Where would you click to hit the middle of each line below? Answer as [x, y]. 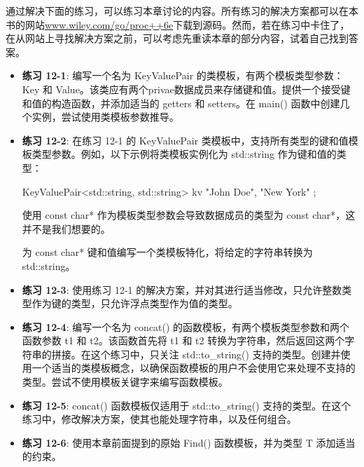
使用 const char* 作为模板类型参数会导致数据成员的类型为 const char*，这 [189, 215]
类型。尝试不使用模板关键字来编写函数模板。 [125, 382]
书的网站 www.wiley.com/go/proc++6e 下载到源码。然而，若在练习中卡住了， [178, 24]
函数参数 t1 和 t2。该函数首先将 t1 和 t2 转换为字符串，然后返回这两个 [183, 340]
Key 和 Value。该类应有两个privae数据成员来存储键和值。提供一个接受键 [186, 89]
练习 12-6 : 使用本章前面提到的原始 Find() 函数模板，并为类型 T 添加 [179, 442]
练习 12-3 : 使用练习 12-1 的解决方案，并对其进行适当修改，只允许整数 [182, 289]
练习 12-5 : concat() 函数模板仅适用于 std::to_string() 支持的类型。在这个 [187, 405]
